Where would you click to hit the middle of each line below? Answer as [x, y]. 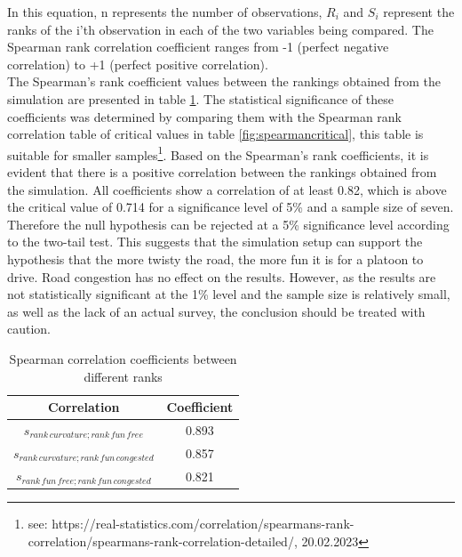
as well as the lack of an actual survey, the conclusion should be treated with [216, 311]
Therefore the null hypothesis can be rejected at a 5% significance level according [228, 224]
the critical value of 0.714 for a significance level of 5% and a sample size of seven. [231, 207]
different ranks [123, 376]
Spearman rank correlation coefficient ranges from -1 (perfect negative [198, 47]
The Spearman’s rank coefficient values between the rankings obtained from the [224, 81]
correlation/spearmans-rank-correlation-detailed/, [163, 541]
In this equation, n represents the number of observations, [165, 12]
